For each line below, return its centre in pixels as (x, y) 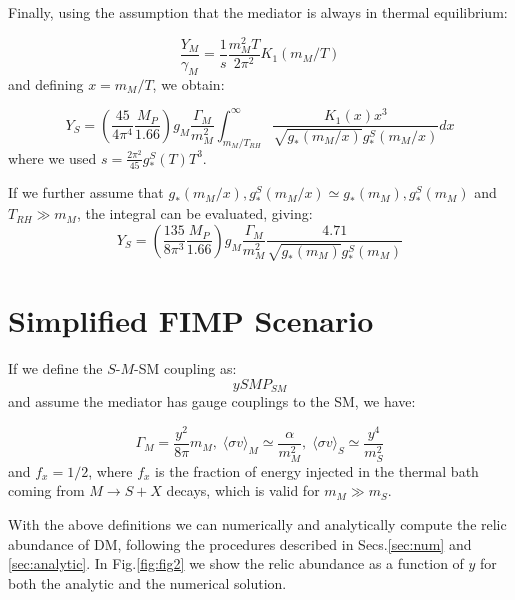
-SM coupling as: (185, 367)
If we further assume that (86, 192)
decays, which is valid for (243, 490)
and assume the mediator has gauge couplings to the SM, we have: (212, 400)
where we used (52, 157)
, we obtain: (188, 83)
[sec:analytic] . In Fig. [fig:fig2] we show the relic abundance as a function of (236, 563)
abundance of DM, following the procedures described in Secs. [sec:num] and (240, 543)
